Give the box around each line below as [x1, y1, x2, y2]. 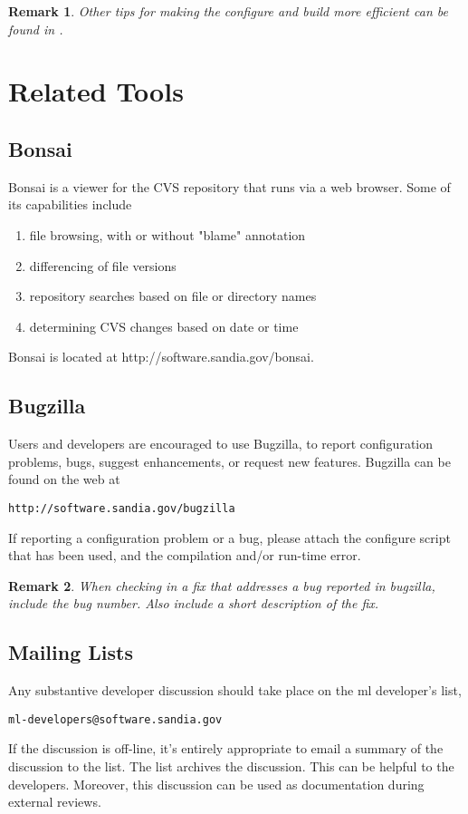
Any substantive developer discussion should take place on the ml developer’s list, [8, 681, 462, 700]
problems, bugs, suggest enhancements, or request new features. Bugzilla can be [8, 451, 451, 470]
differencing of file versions [29, 256, 177, 275]
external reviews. [8, 792, 101, 811]
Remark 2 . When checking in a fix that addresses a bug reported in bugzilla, [8, 576, 435, 595]
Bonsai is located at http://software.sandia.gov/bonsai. [8, 347, 314, 366]
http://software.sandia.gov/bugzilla [8, 501, 235, 515]
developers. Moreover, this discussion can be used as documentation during [8, 774, 425, 793]
